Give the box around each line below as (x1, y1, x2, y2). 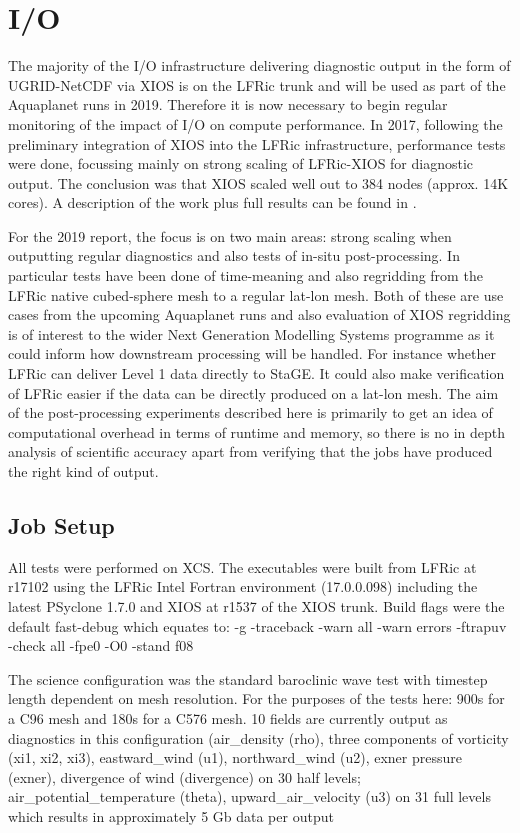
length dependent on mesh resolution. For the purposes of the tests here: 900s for (8, 688, 505, 709)
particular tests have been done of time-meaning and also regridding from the (8, 265, 483, 286)
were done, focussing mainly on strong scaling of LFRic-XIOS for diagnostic (8, 153, 474, 174)
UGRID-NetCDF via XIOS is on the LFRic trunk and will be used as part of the (8, 74, 506, 95)
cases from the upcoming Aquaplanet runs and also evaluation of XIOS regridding (8, 304, 511, 325)
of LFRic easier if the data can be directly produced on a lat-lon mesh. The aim (8, 382, 499, 403)
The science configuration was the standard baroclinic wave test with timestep (8, 668, 488, 689)
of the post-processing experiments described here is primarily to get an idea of (8, 402, 493, 423)
